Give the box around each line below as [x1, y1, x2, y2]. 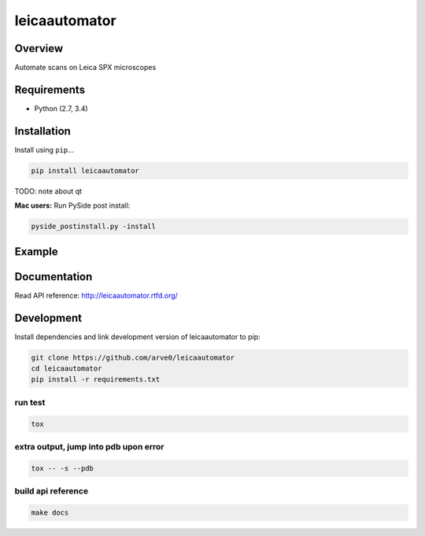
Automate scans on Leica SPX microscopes [14, 63, 157, 72]
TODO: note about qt [14, 186, 83, 196]
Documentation [14, 270, 93, 283]
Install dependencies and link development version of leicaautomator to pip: [14, 331, 261, 342]
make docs [31, 508, 69, 517]
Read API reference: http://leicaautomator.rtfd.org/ [14, 290, 179, 300]
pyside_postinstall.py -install [31, 222, 157, 231]
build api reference [14, 486, 89, 497]
